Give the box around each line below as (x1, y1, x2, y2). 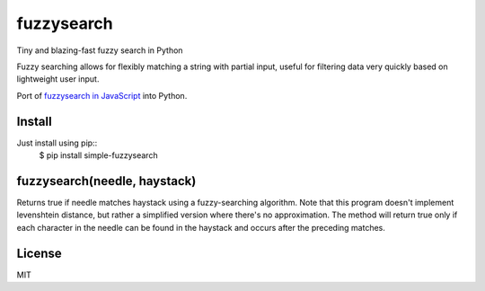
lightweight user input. (16, 74, 100, 84)
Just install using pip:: (16, 137, 98, 148)
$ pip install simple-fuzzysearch (39, 150, 158, 161)
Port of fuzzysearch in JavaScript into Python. (16, 90, 188, 101)
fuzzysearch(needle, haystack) (16, 173, 197, 189)
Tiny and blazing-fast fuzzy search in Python (16, 45, 183, 56)
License (16, 245, 62, 260)
